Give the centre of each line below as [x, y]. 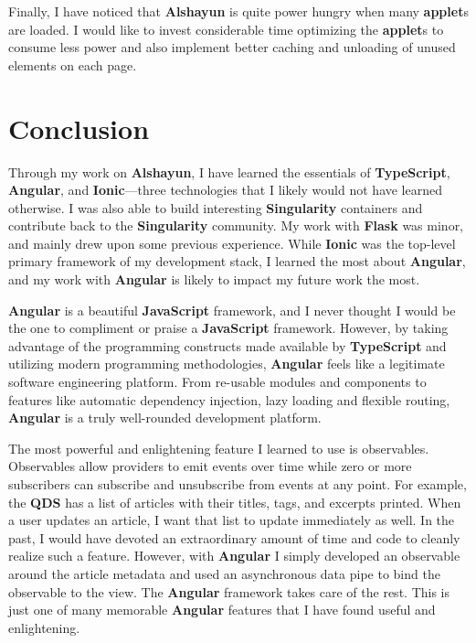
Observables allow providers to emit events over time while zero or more [210, 466]
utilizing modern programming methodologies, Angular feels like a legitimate [227, 364]
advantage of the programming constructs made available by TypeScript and [227, 345]
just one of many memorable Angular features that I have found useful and [222, 610]
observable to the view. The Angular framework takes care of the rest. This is [229, 591]
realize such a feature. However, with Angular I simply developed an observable [234, 556]
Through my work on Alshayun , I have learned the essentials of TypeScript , [229, 171]
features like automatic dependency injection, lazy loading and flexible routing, [229, 399]
